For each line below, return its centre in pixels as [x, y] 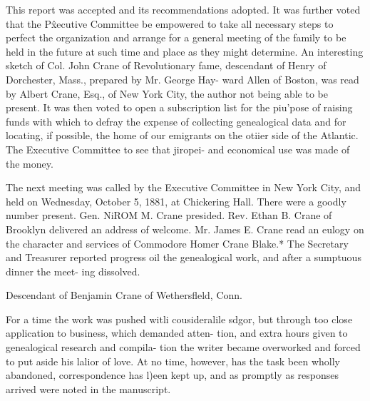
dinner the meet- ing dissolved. [73, 271]
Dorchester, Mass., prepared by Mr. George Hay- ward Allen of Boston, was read [183, 79]
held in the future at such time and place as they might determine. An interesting [185, 51]
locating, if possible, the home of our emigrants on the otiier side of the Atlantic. [182, 135]
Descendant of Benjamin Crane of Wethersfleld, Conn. [124, 295]
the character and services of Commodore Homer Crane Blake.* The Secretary [177, 243]
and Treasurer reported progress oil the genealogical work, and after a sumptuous [184, 257]
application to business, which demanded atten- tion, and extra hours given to [177, 333]
